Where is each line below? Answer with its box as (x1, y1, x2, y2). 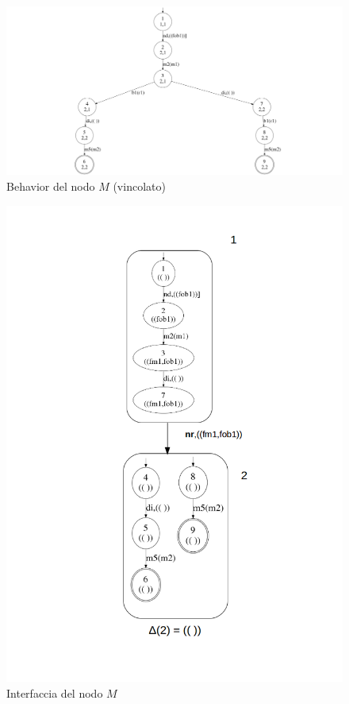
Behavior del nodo (6, 178, 95, 194)
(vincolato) (113, 178, 166, 194)
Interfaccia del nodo (6, 684, 103, 701)
